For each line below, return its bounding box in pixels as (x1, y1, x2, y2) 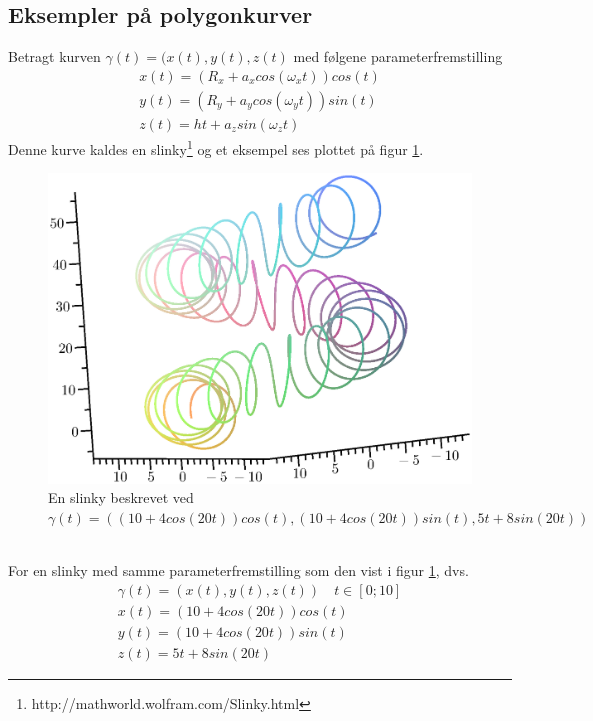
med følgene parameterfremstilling (293, 46, 503, 67)
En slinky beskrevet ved (48, 487, 194, 508)
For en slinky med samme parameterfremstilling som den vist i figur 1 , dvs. (8, 559, 469, 580)
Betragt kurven (8, 46, 101, 67)
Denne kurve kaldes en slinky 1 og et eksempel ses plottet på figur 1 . (8, 135, 424, 159)
